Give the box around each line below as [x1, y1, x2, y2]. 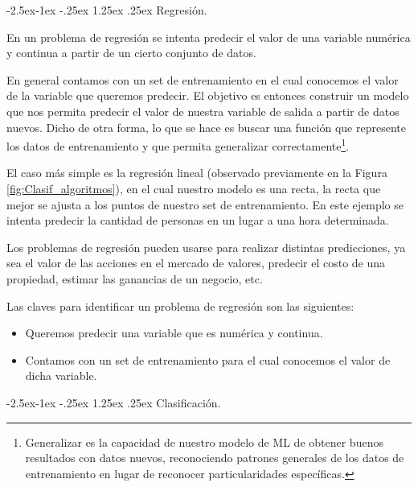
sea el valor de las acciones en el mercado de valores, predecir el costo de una [6, 254, 386, 271]
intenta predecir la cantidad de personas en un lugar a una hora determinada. [6, 212, 389, 229]
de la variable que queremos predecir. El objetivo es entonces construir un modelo [6, 87, 409, 104]
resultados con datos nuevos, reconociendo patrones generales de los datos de [25, 449, 404, 466]
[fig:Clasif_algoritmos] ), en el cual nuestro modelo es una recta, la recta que [6, 180, 381, 196]
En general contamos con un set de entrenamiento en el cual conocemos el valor [6, 71, 399, 88]
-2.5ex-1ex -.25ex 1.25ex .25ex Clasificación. [6, 394, 221, 411]
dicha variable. [25, 367, 97, 384]
